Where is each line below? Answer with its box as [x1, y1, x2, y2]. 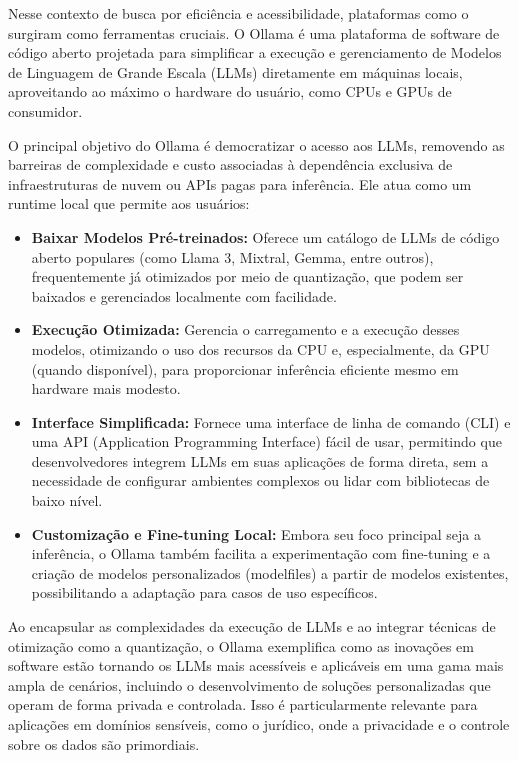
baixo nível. [31, 490, 103, 511]
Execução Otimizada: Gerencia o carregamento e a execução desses [31, 319, 460, 340]
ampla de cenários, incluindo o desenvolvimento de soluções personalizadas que [8, 674, 491, 695]
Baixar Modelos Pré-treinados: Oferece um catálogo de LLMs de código [31, 226, 500, 247]
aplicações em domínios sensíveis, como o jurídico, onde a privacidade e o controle [8, 714, 510, 734]
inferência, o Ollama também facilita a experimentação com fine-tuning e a [31, 543, 491, 564]
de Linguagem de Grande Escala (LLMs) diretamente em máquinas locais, [8, 61, 463, 82]
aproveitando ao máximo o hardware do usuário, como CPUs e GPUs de [8, 81, 452, 102]
